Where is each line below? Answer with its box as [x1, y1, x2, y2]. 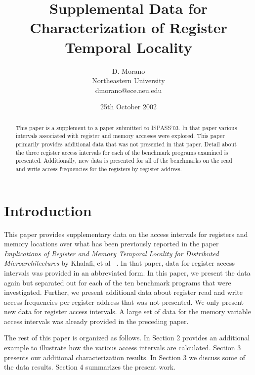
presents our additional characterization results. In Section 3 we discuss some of [4, 352, 246, 362]
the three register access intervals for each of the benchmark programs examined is [15, 148, 228, 156]
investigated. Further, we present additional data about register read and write [4, 287, 243, 297]
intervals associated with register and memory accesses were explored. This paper [15, 132, 225, 140]
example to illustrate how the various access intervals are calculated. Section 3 [4, 342, 241, 353]
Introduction [4, 200, 92, 220]
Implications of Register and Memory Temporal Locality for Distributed [4, 248, 219, 258]
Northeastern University [92, 75, 165, 86]
